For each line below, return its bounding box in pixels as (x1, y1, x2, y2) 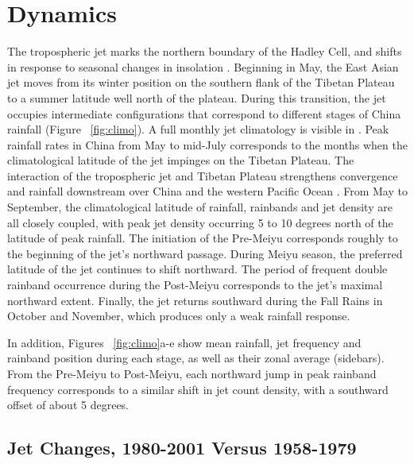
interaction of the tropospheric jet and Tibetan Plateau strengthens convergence (7, 167, 398, 184)
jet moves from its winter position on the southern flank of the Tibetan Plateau (7, 74, 395, 91)
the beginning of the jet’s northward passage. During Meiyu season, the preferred (7, 245, 403, 261)
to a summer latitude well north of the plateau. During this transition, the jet (7, 89, 386, 106)
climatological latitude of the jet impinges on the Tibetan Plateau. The (7, 152, 354, 168)
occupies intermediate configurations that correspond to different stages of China (7, 105, 401, 122)
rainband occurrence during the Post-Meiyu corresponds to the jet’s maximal (7, 276, 383, 293)
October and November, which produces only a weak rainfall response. (7, 307, 350, 324)
